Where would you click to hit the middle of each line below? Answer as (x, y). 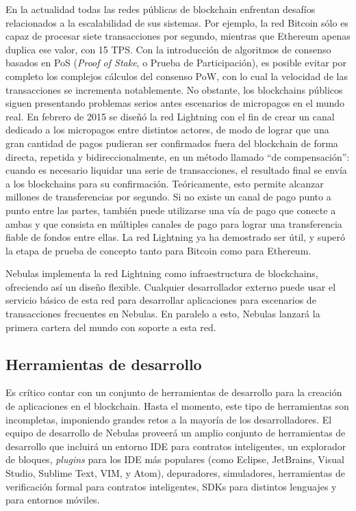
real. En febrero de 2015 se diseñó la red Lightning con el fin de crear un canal (170, 116)
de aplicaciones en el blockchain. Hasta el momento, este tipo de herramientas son (177, 406)
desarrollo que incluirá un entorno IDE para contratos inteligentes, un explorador (176, 446)
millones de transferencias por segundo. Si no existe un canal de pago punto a (168, 197)
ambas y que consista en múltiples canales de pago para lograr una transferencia (174, 223)
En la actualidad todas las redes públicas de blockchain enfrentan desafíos (161, 9)
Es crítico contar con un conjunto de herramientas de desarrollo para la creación (174, 392)
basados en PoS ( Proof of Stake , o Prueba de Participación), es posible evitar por (176, 63)
